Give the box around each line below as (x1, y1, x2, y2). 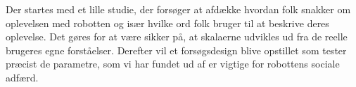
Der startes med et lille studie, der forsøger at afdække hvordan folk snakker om (6, 2, 351, 16)
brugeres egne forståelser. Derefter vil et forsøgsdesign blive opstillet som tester (6, 42, 347, 57)
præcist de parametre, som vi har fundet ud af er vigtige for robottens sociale (6, 56, 340, 71)
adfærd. (6, 70, 39, 84)
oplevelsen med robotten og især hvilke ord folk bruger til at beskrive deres (6, 15, 329, 30)
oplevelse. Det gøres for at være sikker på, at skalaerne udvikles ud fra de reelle (6, 29, 348, 44)
